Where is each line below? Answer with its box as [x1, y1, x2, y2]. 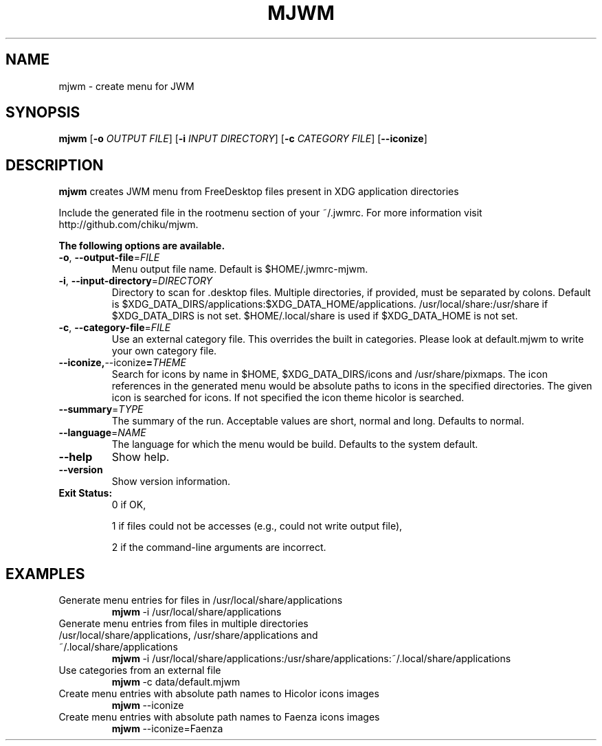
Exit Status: [58, 487, 113, 499]
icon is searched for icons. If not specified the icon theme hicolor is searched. [111, 392, 465, 404]
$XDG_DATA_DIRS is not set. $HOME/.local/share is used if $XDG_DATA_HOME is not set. [111, 310, 518, 322]
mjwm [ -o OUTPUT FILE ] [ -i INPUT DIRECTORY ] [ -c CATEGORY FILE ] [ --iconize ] [58, 133, 427, 145]
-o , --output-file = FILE [58, 251, 160, 264]
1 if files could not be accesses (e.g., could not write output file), [111, 520, 403, 532]
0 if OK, [111, 499, 146, 511]
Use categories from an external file [58, 664, 221, 677]
